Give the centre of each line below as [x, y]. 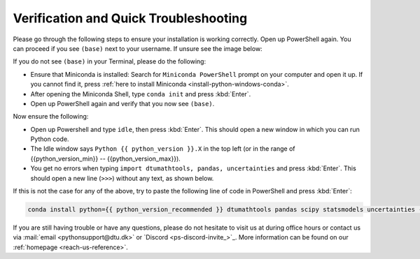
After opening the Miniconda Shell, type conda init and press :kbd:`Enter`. [141, 94]
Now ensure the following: [51, 117]
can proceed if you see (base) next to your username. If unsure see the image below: [138, 48]
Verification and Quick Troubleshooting [130, 18]
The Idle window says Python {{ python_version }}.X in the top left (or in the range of [163, 149]
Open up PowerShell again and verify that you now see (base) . [122, 103]
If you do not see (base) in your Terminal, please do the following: [110, 61]
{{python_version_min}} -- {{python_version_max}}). [106, 158]
